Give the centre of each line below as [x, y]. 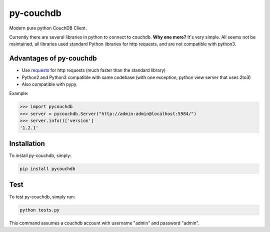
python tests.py [40, 210]
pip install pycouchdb [47, 169]
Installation [27, 143]
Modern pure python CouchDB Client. [48, 28]
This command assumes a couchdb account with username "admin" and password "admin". [104, 223]
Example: [19, 93]
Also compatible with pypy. [49, 84]
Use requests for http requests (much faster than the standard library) [94, 70]
